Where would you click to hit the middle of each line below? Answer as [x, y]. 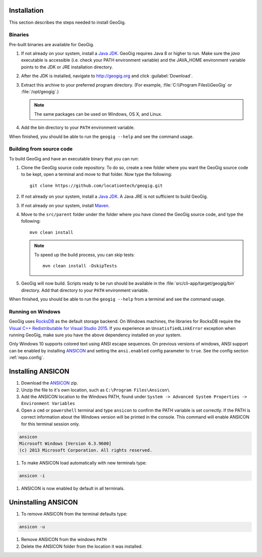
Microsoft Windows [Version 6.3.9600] [65, 443]
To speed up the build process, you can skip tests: [85, 255]
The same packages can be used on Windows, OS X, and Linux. [98, 114]
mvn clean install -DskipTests [80, 266]
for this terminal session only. [50, 424]
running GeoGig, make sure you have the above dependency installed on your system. [95, 335]
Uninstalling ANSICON [43, 502]
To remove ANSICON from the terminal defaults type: [74, 514]
